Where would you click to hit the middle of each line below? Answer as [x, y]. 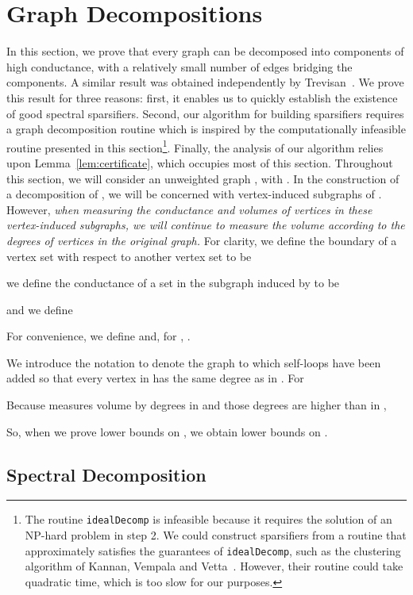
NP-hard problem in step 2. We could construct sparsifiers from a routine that [216, 535]
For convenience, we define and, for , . [98, 336]
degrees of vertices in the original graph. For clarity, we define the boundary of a [202, 240]
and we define [40, 309]
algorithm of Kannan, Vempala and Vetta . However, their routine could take [214, 566]
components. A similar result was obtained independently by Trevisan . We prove [205, 82]
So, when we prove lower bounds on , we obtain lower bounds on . [167, 431]
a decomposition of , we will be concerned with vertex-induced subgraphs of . [194, 194]
